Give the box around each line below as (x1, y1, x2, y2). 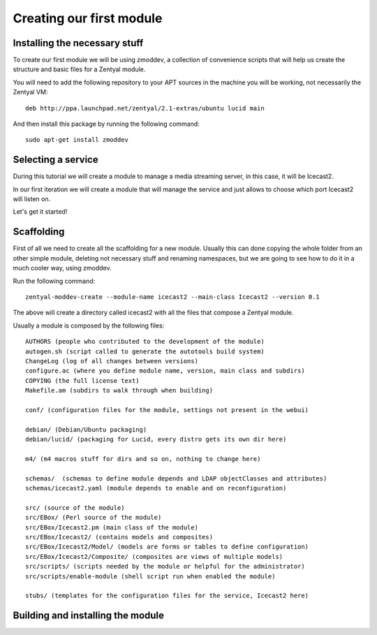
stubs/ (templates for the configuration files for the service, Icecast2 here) (25, 592, 309, 600)
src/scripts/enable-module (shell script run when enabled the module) (25, 572, 276, 580)
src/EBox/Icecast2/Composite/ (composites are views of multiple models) (25, 553, 283, 560)
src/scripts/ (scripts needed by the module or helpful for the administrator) (25, 562, 305, 571)
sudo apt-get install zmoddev (25, 136, 129, 144)
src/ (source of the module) (25, 504, 125, 511)
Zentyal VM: (13, 88, 48, 96)
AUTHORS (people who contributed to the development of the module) (25, 337, 265, 346)
